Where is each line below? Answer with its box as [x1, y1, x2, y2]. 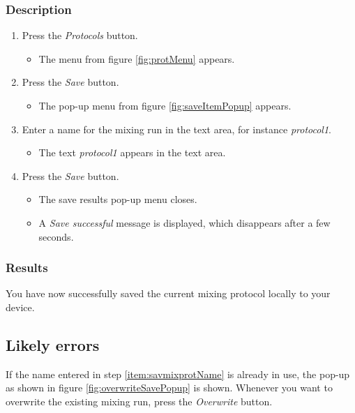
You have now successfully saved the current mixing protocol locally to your [6, 286, 331, 301]
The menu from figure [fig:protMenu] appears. [38, 51, 235, 66]
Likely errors [6, 333, 100, 355]
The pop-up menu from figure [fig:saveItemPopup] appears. [38, 98, 292, 112]
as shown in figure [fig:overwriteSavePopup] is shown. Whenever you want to [6, 380, 333, 395]
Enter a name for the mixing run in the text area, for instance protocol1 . [22, 121, 332, 136]
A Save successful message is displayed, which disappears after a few [38, 215, 331, 230]
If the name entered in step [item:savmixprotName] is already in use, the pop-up [6, 366, 350, 381]
